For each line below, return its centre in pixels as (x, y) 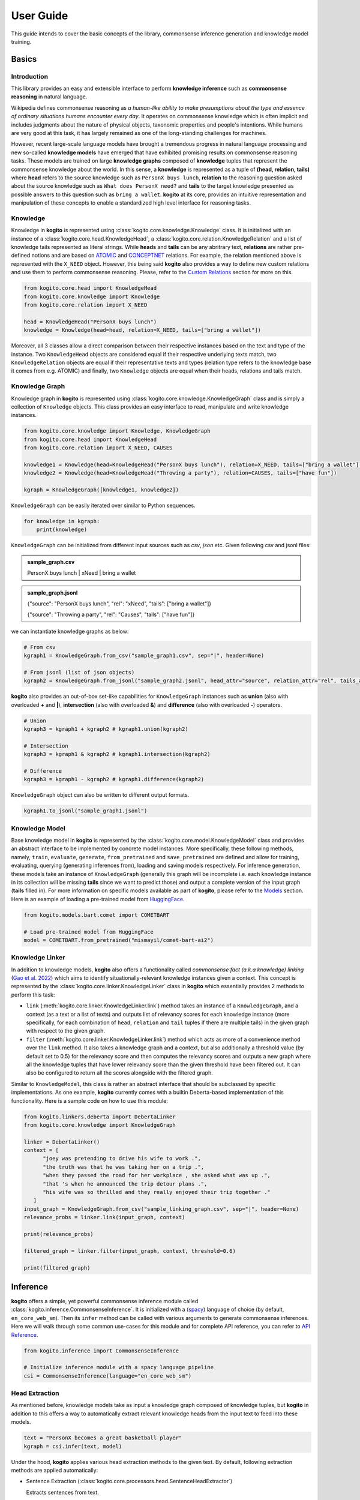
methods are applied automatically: (55, 1471)
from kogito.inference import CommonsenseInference (101, 1351)
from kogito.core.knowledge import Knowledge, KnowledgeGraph (117, 431)
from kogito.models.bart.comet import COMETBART (97, 915)
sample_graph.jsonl (52, 592)
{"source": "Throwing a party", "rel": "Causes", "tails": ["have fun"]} (111, 614)
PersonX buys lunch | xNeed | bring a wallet (82, 573)
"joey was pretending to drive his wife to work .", (122, 1159)
